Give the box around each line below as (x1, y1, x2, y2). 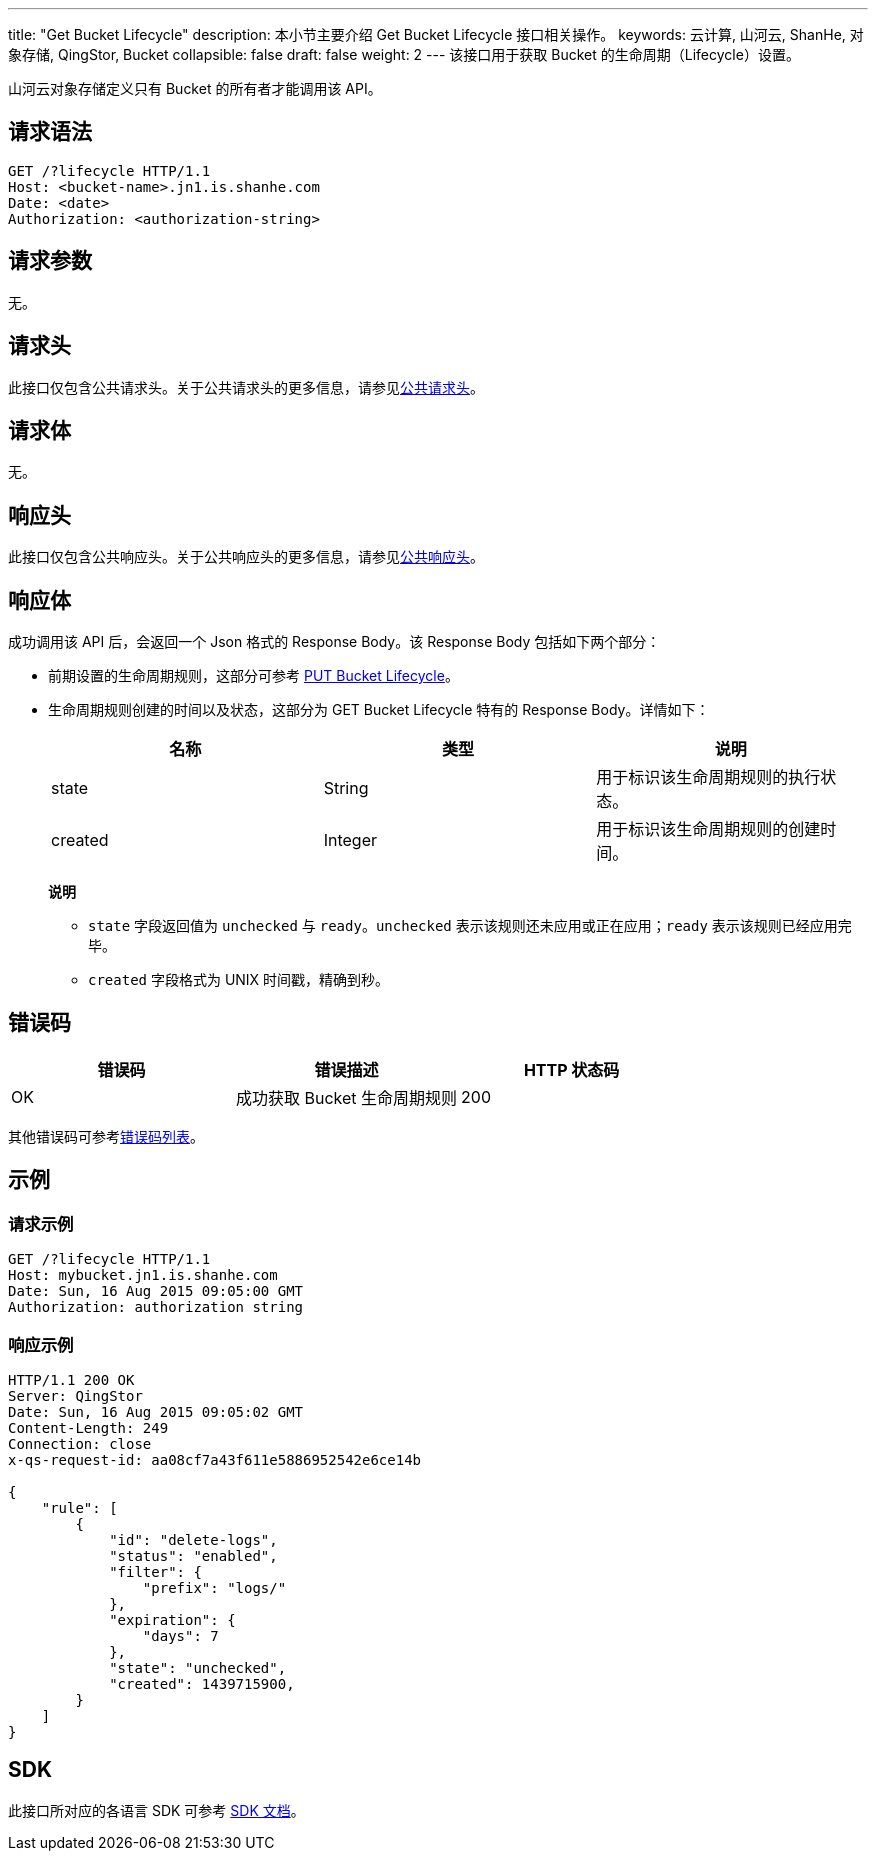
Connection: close (8, 1435, 152, 1452)
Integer (323, 830, 377, 851)
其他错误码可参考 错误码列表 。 (8, 1127, 204, 1145)
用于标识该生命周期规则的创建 (596, 819, 821, 840)
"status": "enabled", (109, 1547, 278, 1564)
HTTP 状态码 (523, 1059, 620, 1080)
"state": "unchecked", (109, 1659, 287, 1676)
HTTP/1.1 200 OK (8, 1371, 135, 1388)
